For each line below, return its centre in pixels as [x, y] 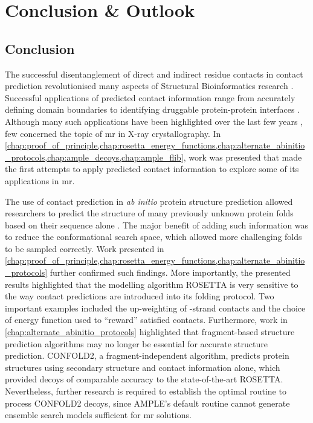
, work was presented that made [243, 157]
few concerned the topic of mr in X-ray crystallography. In [113, 133]
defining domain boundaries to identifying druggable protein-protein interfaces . [153, 109]
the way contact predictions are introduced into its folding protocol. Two [140, 296]
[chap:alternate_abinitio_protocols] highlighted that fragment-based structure [150, 332]
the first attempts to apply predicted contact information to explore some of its [152, 169]
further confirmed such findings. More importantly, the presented [170, 272]
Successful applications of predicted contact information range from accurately [150, 97]
